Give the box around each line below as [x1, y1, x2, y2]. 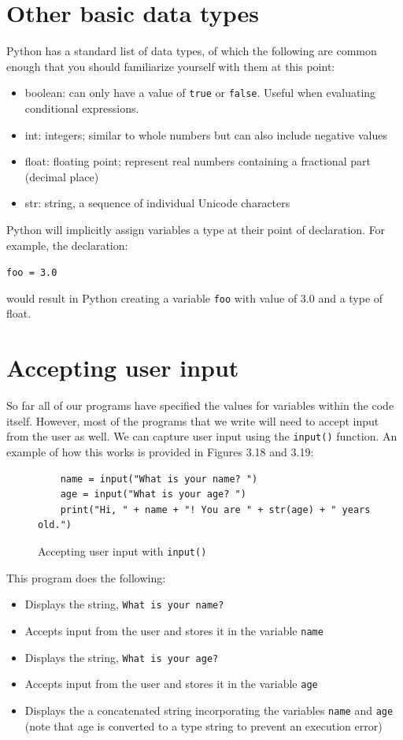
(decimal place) [24, 168, 99, 184]
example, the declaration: [6, 236, 128, 253]
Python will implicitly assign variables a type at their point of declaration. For [6, 221, 386, 237]
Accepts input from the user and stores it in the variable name [24, 622, 324, 638]
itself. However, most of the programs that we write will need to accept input [6, 412, 379, 429]
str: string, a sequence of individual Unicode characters [24, 195, 290, 211]
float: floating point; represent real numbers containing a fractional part [24, 153, 371, 169]
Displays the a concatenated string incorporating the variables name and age [24, 701, 394, 718]
